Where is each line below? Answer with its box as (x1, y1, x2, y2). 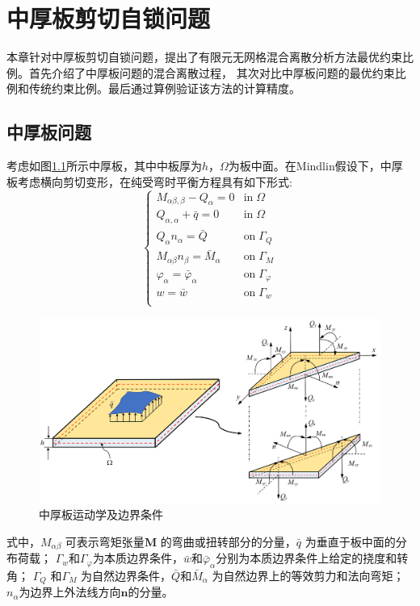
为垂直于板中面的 (304, 533, 396, 550)
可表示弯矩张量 (65, 533, 145, 550)
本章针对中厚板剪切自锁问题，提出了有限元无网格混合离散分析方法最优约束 (6, 48, 402, 65)
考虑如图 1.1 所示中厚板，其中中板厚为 (6, 157, 202, 174)
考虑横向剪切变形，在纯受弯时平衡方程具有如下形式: (17, 173, 292, 190)
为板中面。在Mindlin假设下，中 (228, 157, 392, 174)
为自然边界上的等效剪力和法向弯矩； (212, 566, 405, 583)
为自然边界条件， (81, 566, 172, 583)
